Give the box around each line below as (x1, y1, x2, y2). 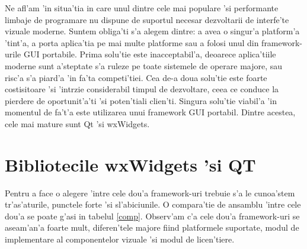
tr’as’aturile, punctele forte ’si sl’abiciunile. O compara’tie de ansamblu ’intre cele (5, 198, 301, 211)
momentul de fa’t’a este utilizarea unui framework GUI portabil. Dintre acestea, (5, 106, 296, 118)
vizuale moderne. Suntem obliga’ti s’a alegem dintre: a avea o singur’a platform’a (5, 25, 300, 37)
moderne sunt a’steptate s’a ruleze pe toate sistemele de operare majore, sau (5, 59, 283, 72)
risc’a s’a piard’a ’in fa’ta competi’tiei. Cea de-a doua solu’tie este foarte (5, 71, 267, 83)
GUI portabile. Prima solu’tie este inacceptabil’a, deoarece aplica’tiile (23, 48, 276, 60)
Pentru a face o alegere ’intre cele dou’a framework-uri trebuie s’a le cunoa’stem (5, 186, 295, 199)
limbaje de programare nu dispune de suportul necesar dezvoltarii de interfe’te (5, 13, 289, 25)
